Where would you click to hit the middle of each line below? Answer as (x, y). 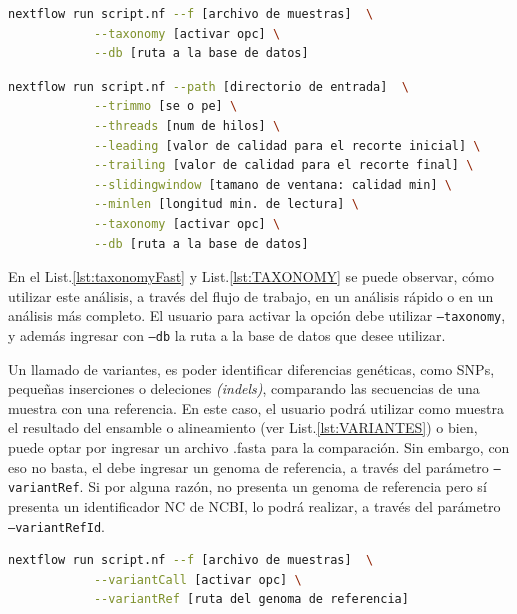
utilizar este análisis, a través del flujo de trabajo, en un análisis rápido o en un (251, 295)
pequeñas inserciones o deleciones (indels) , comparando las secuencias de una (244, 388)
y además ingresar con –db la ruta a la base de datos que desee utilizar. (227, 334)
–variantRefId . (56, 525)
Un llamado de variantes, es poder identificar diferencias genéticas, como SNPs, (251, 368)
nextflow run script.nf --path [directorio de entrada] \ (208, 86)
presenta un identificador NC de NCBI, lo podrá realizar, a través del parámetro (254, 505)
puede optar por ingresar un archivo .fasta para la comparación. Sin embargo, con (259, 447)
